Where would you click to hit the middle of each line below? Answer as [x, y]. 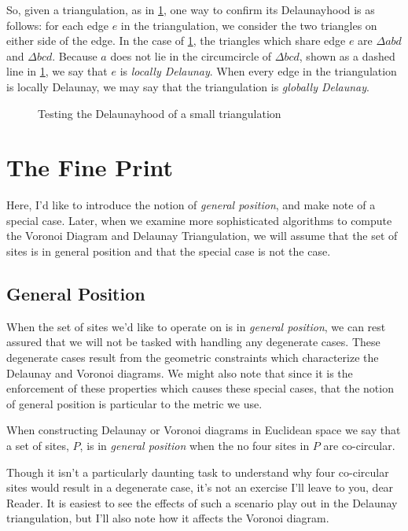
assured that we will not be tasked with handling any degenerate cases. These [193, 342]
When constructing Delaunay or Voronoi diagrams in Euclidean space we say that [204, 430]
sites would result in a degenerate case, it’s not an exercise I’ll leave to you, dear [200, 487]
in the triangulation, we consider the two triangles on [249, 25]
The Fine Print [90, 167]
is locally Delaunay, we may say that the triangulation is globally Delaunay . [188, 86]
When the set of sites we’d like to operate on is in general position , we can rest [196, 326]
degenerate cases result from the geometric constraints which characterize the [193, 358]
